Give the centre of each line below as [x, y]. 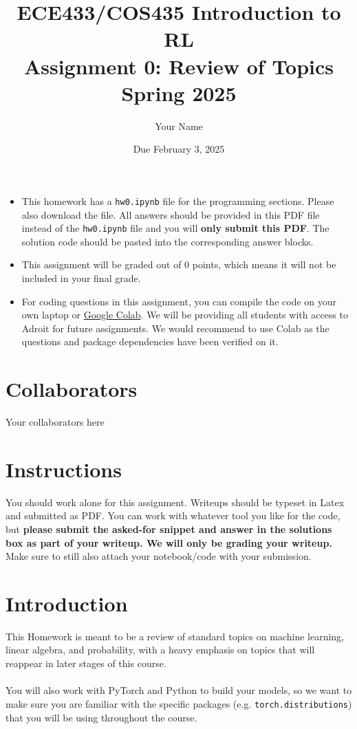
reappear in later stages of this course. [86, 663]
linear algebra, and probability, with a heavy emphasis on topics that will [160, 650]
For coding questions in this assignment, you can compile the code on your [179, 301]
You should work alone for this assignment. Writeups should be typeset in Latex [175, 502]
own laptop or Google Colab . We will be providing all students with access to [185, 315]
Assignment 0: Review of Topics [179, 66]
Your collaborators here [55, 422]
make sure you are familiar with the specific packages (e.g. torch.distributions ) [179, 703]
